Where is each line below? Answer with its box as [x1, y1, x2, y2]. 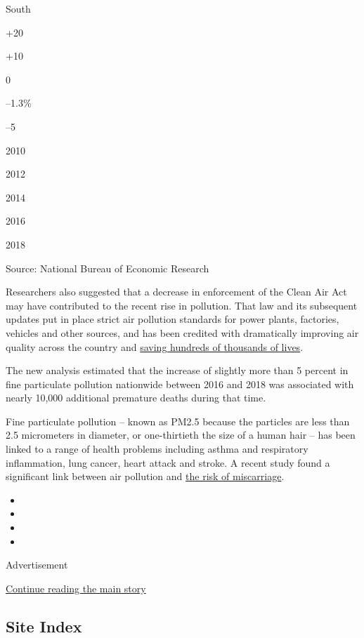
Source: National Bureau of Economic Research [6, 260, 209, 275]
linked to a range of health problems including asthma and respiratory [6, 441, 308, 456]
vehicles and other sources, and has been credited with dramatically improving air [6, 325, 359, 340]
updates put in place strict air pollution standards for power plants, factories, [6, 312, 339, 326]
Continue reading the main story [6, 580, 146, 595]
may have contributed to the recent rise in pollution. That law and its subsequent [6, 298, 358, 312]
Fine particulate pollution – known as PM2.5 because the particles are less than [6, 413, 350, 428]
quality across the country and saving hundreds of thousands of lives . [6, 339, 304, 354]
